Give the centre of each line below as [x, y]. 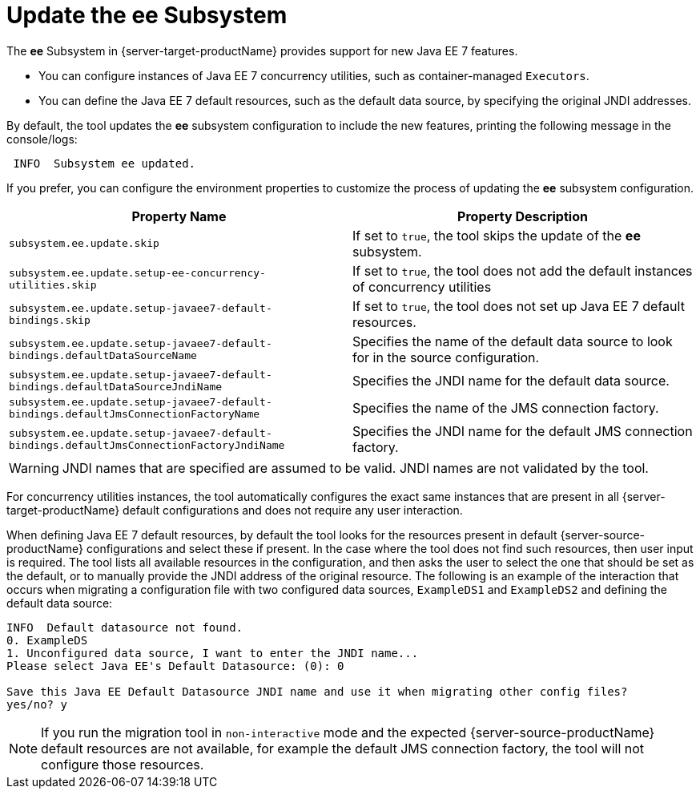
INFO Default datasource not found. [125, 627]
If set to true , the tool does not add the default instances [523, 270]
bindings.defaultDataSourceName [103, 355]
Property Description [523, 216]
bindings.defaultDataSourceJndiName [116, 386]
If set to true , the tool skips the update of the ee [497, 235]
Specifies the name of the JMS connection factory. [506, 408]
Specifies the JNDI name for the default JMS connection [523, 431]
